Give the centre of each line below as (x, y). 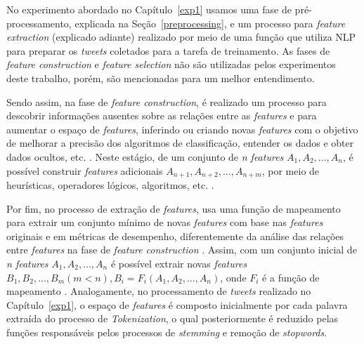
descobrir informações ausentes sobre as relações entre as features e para (162, 115)
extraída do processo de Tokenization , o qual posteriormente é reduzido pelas (173, 318)
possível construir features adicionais (85, 170)
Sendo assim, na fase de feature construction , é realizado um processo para (167, 101)
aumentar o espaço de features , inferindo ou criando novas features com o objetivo (182, 129)
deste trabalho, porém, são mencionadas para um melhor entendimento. (161, 78)
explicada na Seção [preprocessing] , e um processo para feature (210, 23)
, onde (233, 277)
